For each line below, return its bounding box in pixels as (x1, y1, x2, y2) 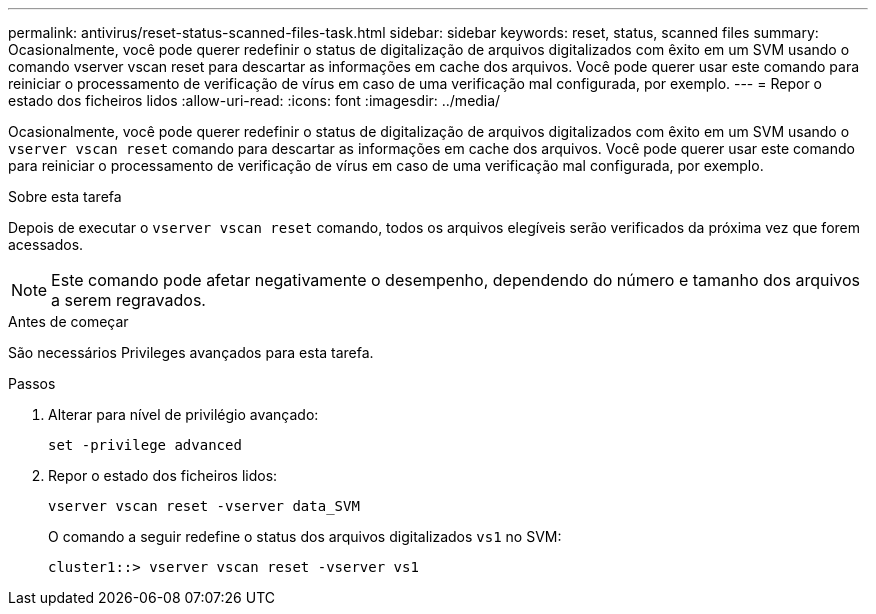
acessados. (8, 236, 84, 253)
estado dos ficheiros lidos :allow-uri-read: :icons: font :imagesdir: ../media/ (8, 92, 501, 109)
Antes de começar (8, 313, 129, 330)
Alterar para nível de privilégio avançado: (48, 406, 319, 423)
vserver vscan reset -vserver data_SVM (48, 498, 360, 514)
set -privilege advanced (48, 437, 242, 453)
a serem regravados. (51, 290, 206, 310)
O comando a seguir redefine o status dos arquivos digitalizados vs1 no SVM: (48, 528, 562, 545)
